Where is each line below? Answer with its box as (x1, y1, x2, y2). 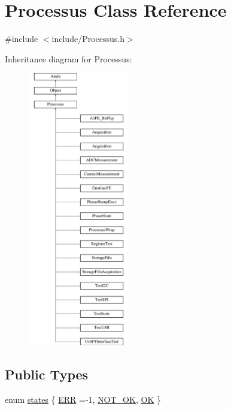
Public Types (5, 364, 89, 383)
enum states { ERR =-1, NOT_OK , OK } (5, 393, 161, 405)
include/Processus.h (51, 32, 124, 45)
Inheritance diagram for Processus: (5, 52, 132, 65)
